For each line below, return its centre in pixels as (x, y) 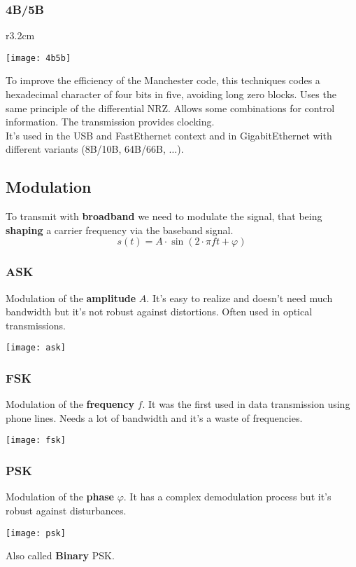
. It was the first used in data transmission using (246, 404)
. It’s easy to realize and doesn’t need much (240, 298)
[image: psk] (36, 533)
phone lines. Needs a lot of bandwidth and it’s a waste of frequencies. (154, 417)
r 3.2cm (20, 35)
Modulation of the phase (60, 497)
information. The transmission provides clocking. (110, 122)
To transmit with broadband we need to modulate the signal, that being (164, 216)
